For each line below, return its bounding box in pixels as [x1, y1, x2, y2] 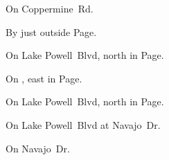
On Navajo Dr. [6, 141, 70, 155]
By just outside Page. [6, 24, 97, 39]
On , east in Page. [6, 71, 82, 85]
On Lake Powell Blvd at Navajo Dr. [6, 117, 161, 132]
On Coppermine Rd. [6, 1, 94, 15]
